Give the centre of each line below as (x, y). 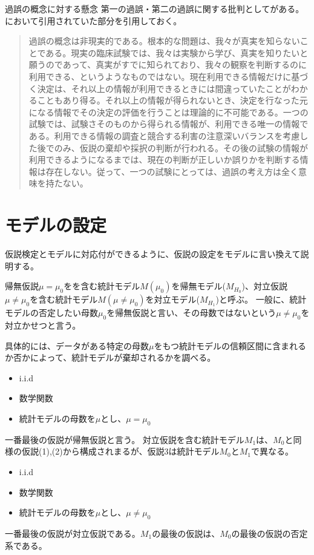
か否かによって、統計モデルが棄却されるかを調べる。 (110, 357)
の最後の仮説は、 (186, 533)
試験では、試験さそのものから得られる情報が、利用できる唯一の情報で (168, 124)
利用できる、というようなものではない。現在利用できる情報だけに (160, 76)
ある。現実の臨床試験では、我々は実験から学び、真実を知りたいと (177, 52)
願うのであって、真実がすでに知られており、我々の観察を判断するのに (168, 64)
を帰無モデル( (198, 286)
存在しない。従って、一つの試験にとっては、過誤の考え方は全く (172, 171)
